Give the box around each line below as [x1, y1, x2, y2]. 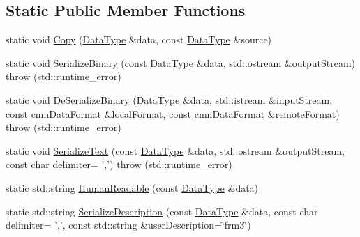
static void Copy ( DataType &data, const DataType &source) [6, 32, 272, 47]
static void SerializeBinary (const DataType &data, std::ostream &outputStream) [6, 55, 356, 70]
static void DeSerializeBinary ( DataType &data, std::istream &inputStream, [6, 92, 333, 107]
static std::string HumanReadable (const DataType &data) [6, 180, 259, 194]
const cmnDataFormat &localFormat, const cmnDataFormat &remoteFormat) [6, 106, 340, 121]
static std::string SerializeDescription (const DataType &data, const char [6, 204, 318, 218]
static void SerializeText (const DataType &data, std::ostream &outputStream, [6, 143, 345, 158]
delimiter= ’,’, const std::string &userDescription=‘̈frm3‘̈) [6, 217, 251, 232]
